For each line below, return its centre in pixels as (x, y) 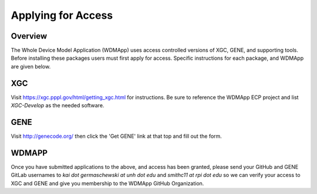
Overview (29, 36)
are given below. (31, 66)
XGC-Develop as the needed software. (58, 105)
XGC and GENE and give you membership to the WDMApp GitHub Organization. (107, 183)
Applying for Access (62, 15)
